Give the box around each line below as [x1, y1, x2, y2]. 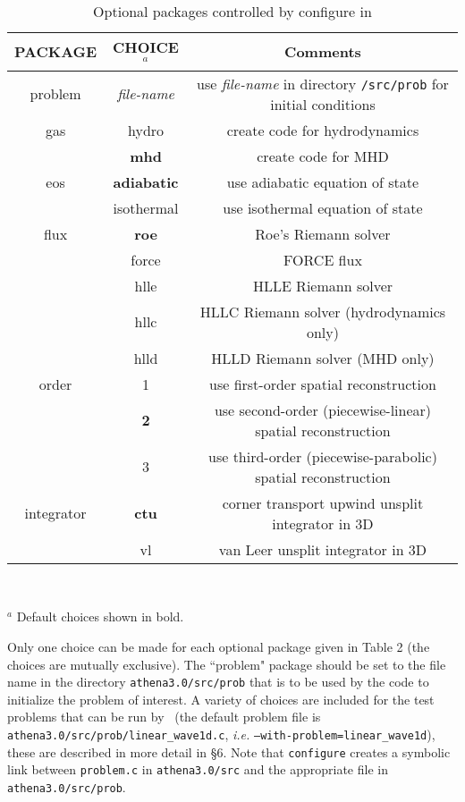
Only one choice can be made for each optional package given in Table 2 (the [7, 637, 430, 655]
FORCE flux [283, 249, 362, 270]
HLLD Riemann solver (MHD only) [211, 347, 435, 368]
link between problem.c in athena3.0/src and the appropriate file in [7, 760, 388, 779]
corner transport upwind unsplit [222, 492, 424, 513]
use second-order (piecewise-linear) [214, 399, 432, 420]
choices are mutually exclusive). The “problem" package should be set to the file [7, 654, 446, 673]
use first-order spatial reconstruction [209, 373, 436, 394]
